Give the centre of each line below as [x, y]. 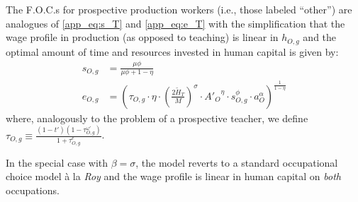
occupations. [33, 190]
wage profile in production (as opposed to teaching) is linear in [142, 37]
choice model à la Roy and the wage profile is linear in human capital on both [173, 176]
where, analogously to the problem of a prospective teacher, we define [157, 118]
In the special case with [57, 162]
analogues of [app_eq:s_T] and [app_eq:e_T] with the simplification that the [175, 23]
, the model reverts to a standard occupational [237, 162]
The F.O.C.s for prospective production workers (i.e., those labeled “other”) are [179, 9]
